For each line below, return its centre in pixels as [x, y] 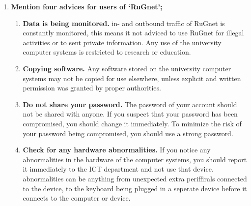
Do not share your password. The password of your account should [130, 104]
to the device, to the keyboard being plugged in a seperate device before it [135, 188]
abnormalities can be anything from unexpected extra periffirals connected [135, 178]
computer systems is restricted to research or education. [107, 52]
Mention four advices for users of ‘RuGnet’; [87, 6]
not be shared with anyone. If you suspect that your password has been [130, 114]
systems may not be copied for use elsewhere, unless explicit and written [132, 78]
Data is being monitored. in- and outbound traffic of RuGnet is [124, 23]
